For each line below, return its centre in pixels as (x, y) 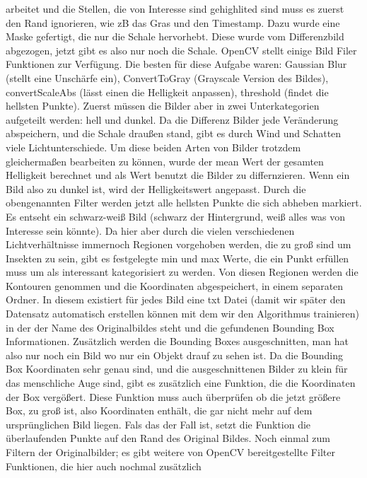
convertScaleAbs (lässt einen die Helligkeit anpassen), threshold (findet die (167, 92)
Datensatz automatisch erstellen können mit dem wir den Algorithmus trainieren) (183, 314)
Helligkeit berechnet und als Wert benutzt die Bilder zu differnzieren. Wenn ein (178, 175)
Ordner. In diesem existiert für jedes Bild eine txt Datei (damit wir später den (176, 299)
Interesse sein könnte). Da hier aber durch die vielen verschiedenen (150, 230)
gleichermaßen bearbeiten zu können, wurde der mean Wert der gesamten (165, 161)
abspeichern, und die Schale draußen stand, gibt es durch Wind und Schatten (174, 133)
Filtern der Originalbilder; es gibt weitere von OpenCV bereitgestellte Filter (170, 452)
